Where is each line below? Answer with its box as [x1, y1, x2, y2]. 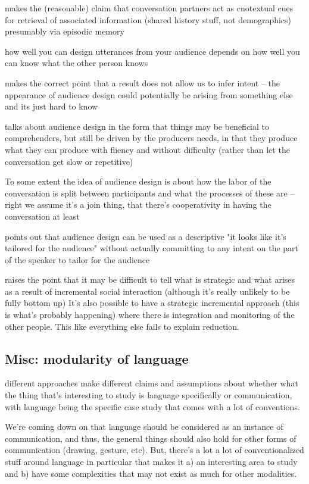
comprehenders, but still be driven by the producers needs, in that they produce [5, 132, 298, 144]
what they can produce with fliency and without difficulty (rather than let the [5, 143, 290, 155]
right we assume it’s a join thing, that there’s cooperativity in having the [5, 198, 271, 211]
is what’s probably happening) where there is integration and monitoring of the [5, 308, 295, 321]
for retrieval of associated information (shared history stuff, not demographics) [5, 13, 292, 26]
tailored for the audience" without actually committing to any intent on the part [5, 242, 299, 254]
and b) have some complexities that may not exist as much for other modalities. [5, 467, 297, 479]
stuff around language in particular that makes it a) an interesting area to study [5, 455, 298, 468]
